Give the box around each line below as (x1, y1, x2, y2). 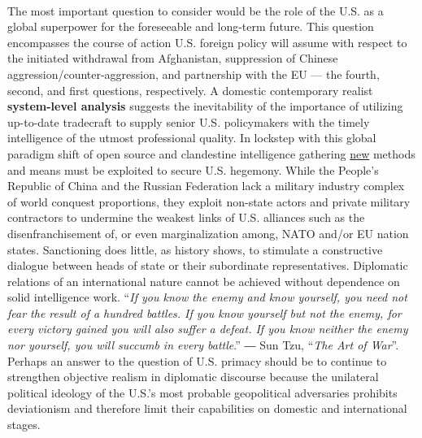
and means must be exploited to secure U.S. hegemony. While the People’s (7, 161, 379, 178)
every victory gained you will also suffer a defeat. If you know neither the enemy (7, 320, 408, 337)
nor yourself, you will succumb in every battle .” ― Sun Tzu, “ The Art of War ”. (7, 336, 399, 353)
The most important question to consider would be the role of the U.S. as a (7, 2, 384, 19)
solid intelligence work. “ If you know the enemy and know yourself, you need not (7, 288, 407, 306)
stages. (7, 416, 41, 433)
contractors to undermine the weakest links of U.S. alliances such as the (7, 209, 365, 226)
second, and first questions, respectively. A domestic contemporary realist (7, 81, 373, 98)
